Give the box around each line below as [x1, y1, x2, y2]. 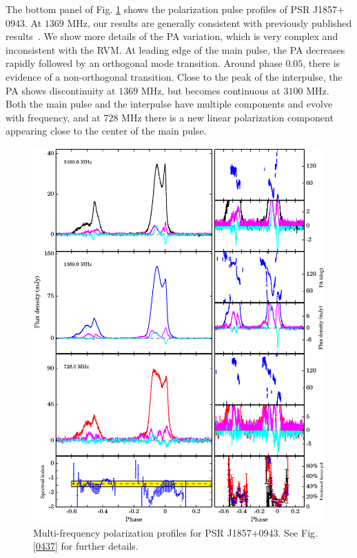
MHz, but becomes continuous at [141, 83, 280, 97]
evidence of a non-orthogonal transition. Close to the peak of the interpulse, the [6, 69, 343, 83]
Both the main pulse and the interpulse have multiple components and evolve [6, 97, 333, 111]
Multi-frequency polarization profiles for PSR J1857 [33, 525, 252, 539]
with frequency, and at [6, 110, 101, 124]
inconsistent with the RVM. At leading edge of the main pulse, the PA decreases [6, 42, 345, 57]
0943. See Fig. [258, 525, 318, 539]
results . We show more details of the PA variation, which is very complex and [6, 29, 338, 43]
